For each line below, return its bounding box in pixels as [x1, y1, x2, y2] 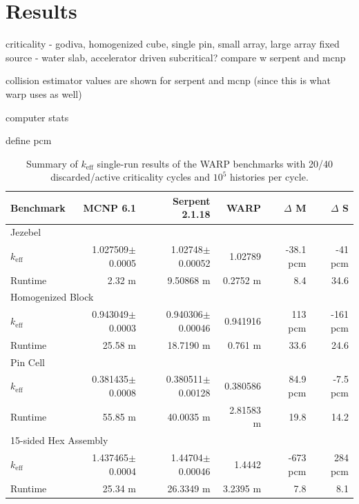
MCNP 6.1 [83, 200, 136, 214]
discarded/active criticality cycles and [50, 170, 211, 184]
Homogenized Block [10, 290, 94, 304]
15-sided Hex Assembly [10, 433, 108, 447]
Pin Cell [10, 354, 45, 369]
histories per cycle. [230, 170, 309, 184]
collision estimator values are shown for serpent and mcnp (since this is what [6, 73, 331, 88]
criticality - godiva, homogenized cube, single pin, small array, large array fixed [6, 37, 340, 51]
